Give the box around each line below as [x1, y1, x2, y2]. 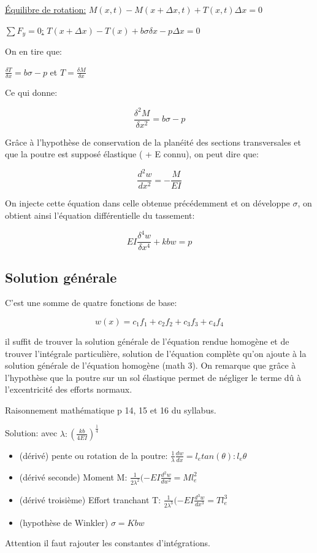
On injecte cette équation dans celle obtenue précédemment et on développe [5, 197, 290, 210]
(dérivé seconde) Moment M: [19, 470, 128, 483]
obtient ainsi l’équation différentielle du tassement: [5, 208, 195, 221]
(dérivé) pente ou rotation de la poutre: [19, 449, 168, 461]
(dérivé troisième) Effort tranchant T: [19, 493, 161, 506]
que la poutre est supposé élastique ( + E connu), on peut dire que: [5, 147, 259, 160]
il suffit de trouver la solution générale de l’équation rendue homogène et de [5, 334, 289, 347]
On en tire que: [5, 45, 62, 58]
